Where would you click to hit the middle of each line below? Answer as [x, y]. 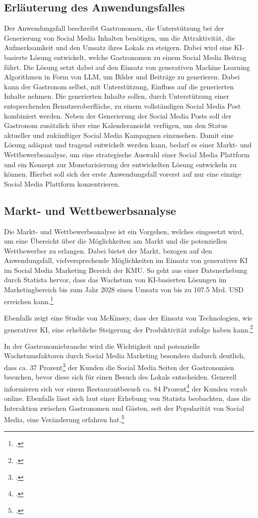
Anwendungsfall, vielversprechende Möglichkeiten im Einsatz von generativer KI [126, 260]
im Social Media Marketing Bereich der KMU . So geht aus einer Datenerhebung [126, 270]
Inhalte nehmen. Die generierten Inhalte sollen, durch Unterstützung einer [117, 96]
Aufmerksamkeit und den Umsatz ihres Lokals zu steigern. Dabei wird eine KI [123, 47]
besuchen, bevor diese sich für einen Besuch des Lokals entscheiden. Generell [120, 377]
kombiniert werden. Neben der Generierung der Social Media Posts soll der [118, 115]
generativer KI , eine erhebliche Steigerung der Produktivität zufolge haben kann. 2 [129, 328]
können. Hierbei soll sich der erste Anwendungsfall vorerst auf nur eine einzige [123, 174]
